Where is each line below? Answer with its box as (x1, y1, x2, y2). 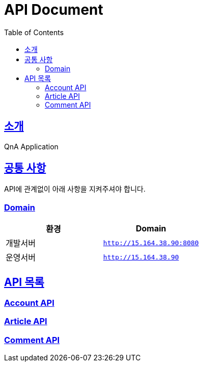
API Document (4, 1, 103, 18)
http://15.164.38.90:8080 (103, 239, 199, 247)
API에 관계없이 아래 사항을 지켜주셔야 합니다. (4, 185, 146, 194)
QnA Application (4, 142, 59, 151)
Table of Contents (4, 28, 64, 37)
